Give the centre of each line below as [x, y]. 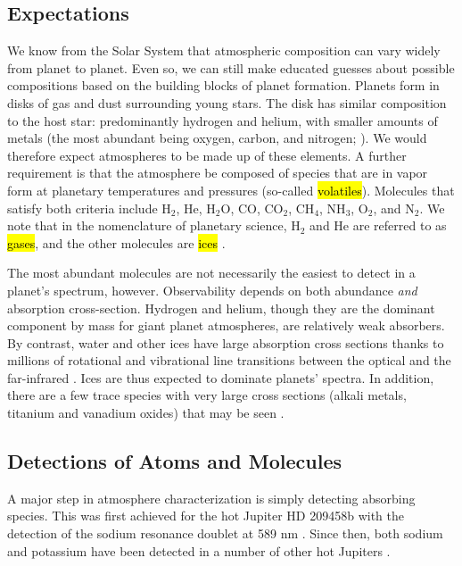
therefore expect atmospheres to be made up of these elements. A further [207, 155]
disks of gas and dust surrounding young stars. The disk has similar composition [227, 102]
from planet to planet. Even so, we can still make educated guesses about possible [231, 67]
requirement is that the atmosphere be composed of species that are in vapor [218, 173]
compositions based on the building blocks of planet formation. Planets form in [223, 85]
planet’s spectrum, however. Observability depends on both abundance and [212, 290]
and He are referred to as [378, 225]
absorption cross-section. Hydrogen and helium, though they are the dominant [221, 308]
